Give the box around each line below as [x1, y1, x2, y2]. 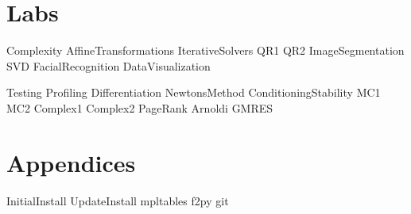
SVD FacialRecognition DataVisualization [6, 57, 211, 74]
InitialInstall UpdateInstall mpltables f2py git [6, 192, 229, 208]
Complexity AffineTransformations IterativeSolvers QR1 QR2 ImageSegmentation [6, 42, 405, 59]
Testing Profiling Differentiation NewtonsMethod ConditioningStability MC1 [6, 84, 381, 101]
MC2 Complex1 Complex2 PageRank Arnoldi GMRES [6, 99, 273, 116]
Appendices [6, 146, 136, 178]
